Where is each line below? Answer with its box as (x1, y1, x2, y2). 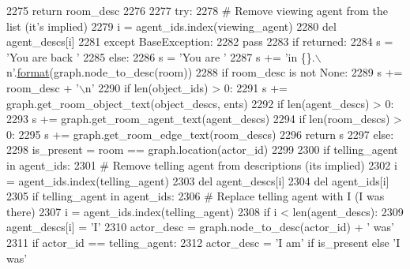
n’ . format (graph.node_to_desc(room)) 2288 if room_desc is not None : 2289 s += (6, 64, 403, 80)
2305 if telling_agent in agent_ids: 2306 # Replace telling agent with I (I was (6, 188, 385, 204)
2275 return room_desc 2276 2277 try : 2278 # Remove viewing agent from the (6, 2, 389, 18)
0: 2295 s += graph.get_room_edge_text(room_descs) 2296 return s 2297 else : (6, 125, 394, 142)
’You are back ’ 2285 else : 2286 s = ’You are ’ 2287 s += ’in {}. (6, 48, 315, 65)
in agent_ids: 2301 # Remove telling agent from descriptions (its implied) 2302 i (6, 156, 397, 173)
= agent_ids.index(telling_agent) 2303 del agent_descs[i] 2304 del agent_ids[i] (6, 172, 389, 189)
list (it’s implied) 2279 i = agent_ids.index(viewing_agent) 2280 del (6, 17, 337, 34)
